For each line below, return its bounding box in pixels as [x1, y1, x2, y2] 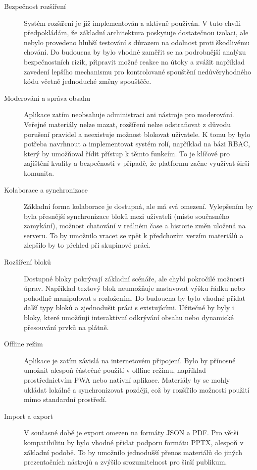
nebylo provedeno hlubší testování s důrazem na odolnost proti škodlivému [24, 37, 250, 47]
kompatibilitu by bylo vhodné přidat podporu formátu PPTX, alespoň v [24, 437, 244, 447]
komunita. [24, 167, 54, 178]
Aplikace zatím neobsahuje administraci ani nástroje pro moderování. [24, 109, 234, 120]
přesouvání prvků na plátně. [24, 322, 109, 332]
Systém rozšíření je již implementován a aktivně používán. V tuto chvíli [24, 17, 241, 28]
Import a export [4, 410, 53, 421]
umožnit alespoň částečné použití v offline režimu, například [24, 365, 206, 375]
